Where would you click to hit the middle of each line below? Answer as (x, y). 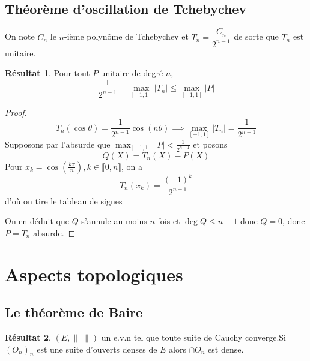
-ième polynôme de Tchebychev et (126, 36)
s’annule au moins (114, 221)
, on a (132, 166)
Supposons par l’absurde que (58, 144)
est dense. (226, 349)
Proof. (16, 112)
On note (20, 36)
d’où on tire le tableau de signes (64, 201)
